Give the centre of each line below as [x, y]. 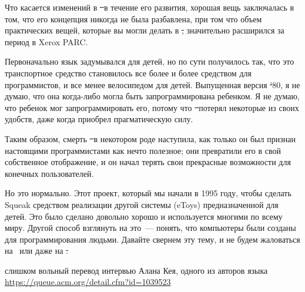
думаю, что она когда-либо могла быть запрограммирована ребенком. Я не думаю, [152, 96]
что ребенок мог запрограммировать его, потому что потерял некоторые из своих [152, 107]
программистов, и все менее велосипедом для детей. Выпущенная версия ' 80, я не [152, 84]
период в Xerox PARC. [46, 41]
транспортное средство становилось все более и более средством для [128, 73]
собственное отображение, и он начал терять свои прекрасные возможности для [148, 162]
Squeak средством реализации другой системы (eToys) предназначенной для [142, 204]
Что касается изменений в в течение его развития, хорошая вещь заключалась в [150, 7]
